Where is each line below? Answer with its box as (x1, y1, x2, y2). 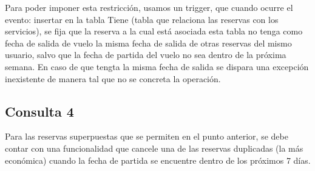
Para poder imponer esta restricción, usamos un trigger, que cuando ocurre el (5, 1, 293, 13)
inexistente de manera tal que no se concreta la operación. (5, 72, 221, 85)
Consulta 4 (5, 102, 74, 120)
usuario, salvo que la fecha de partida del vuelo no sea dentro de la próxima (5, 48, 286, 61)
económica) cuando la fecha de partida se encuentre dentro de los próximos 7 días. (5, 153, 311, 166)
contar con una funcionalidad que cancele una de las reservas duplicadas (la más (5, 141, 303, 154)
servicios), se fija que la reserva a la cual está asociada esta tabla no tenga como (5, 25, 303, 37)
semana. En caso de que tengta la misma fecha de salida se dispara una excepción (5, 60, 309, 73)
